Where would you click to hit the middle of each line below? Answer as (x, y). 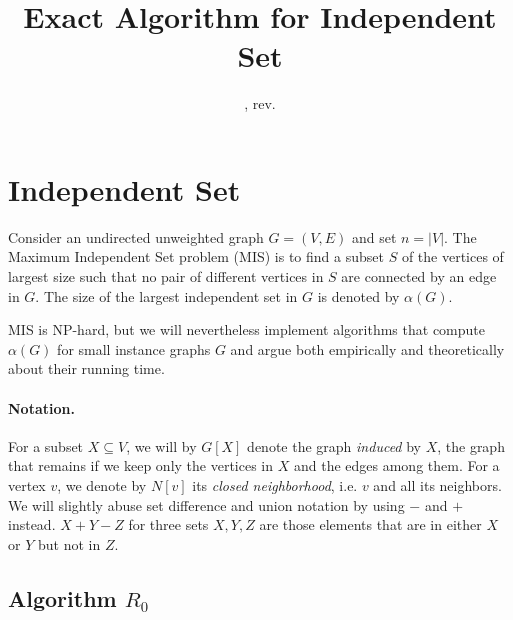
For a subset (46, 445)
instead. (32, 524)
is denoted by (358, 295)
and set (374, 236)
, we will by (161, 445)
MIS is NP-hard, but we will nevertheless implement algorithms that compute (246, 329)
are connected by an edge (419, 276)
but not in (69, 543)
